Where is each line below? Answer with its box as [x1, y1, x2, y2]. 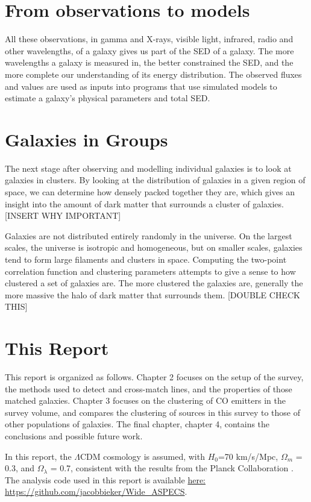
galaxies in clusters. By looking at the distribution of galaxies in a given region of [5, 174, 306, 186]
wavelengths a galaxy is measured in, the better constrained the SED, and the [5, 56, 294, 69]
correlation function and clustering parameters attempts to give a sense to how [5, 265, 296, 277]
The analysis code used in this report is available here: [5, 473, 206, 486]
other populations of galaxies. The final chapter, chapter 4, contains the [5, 418, 270, 430]
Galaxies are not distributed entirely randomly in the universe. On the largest [5, 229, 292, 242]
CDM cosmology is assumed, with [80, 450, 205, 462]
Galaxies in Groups [5, 127, 168, 151]
